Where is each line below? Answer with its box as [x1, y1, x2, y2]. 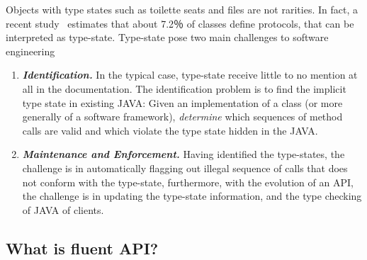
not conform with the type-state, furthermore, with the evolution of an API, [22, 174, 354, 189]
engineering [6, 43, 55, 58]
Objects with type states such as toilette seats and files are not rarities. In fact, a [6, 2, 358, 16]
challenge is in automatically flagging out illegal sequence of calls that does [22, 160, 348, 175]
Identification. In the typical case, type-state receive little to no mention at [22, 67, 358, 82]
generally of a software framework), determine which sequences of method [22, 109, 343, 124]
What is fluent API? [6, 237, 159, 259]
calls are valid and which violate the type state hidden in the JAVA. [22, 123, 318, 137]
